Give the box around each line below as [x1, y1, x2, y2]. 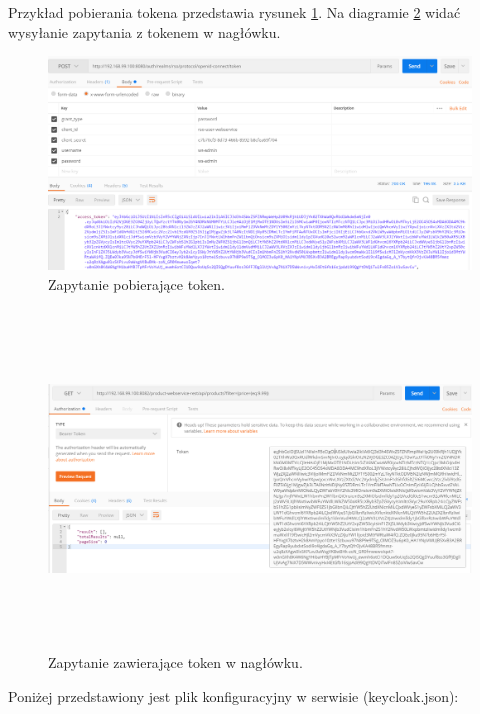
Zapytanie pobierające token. [48, 273, 226, 294]
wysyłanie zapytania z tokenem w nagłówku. [8, 21, 281, 42]
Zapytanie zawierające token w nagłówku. [48, 652, 303, 673]
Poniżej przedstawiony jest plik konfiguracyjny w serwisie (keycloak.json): [8, 685, 459, 706]
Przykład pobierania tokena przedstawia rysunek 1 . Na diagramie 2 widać [8, 2, 461, 22]
